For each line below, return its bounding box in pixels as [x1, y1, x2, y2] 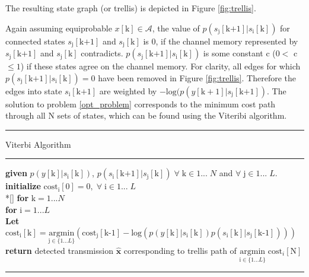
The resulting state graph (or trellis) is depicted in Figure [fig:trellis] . [5, 2, 256, 14]
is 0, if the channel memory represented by [143, 34, 298, 47]
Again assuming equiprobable [5, 21, 112, 34]
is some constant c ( [203, 47, 276, 59]
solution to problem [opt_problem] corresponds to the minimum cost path [5, 97, 276, 110]
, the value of [152, 21, 200, 34]
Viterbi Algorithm [5, 138, 71, 150]
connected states [5, 34, 65, 47]
